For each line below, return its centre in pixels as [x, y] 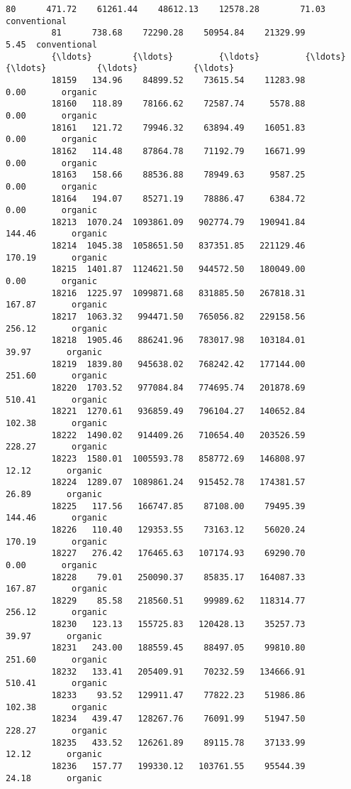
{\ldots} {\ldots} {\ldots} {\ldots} [199, 56]
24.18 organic [54, 778]
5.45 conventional [51, 44]
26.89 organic [54, 494]
